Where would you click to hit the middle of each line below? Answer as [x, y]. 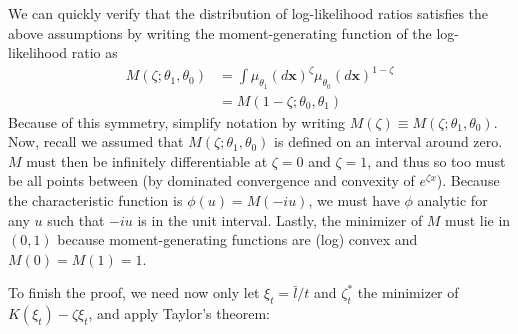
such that [76, 219]
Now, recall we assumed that [96, 141]
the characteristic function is [95, 199]
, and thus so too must [436, 160]
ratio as [94, 52]
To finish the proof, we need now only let [134, 292]
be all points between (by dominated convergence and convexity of [211, 180]
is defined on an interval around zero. [388, 141]
